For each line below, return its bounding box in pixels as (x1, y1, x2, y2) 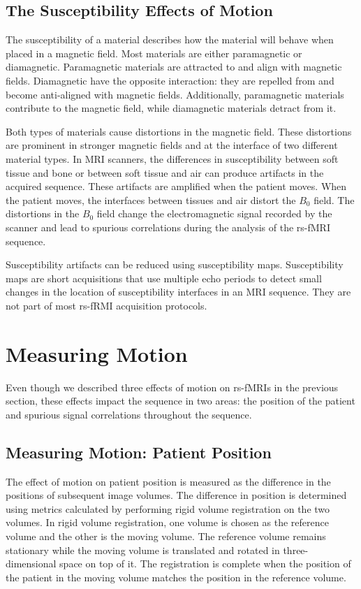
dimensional (6, 556, 57, 571)
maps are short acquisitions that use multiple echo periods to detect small (6, 270, 322, 285)
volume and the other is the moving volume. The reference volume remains (6, 528, 326, 543)
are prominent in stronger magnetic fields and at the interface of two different (6, 138, 338, 152)
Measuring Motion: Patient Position (6, 441, 272, 463)
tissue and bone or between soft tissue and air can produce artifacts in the (6, 165, 324, 180)
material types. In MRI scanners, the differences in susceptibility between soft (6, 151, 339, 166)
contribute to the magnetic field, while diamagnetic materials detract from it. (6, 101, 337, 115)
